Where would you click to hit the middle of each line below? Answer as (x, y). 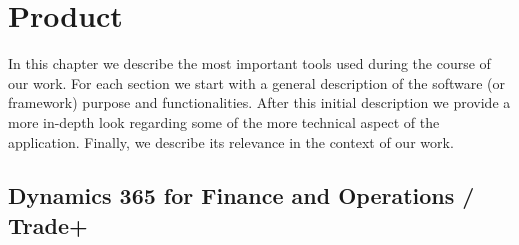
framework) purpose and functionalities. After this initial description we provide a (259, 102)
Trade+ (48, 224)
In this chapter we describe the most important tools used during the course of (249, 63)
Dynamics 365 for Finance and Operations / (241, 195)
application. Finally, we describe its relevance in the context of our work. (231, 141)
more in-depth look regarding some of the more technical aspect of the (224, 121)
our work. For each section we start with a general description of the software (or (256, 82)
